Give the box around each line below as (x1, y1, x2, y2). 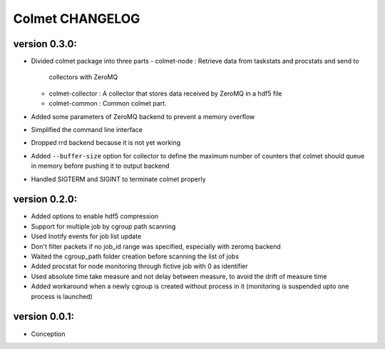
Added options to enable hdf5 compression (31, 212, 159, 221)
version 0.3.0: (13, 38, 78, 50)
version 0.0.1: (13, 310, 75, 323)
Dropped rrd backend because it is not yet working (31, 138, 181, 147)
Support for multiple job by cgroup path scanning (31, 222, 176, 231)
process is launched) (31, 292, 93, 300)
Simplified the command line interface (31, 126, 143, 134)
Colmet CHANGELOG (13, 11, 140, 26)
